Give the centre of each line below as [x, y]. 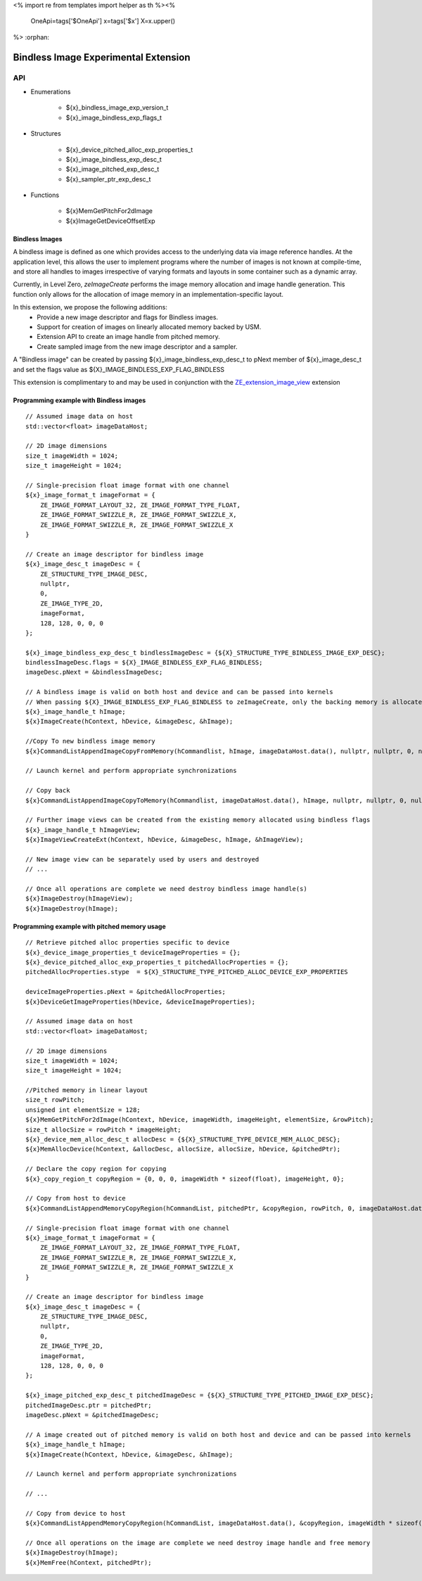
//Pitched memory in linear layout [87, 1090]
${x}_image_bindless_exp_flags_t [114, 117]
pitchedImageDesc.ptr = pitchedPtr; [89, 1405]
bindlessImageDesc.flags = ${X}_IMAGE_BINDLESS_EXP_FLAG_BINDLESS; [144, 663]
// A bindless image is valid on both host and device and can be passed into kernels [179, 692]
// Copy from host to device [76, 1198]
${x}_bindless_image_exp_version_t [117, 108]
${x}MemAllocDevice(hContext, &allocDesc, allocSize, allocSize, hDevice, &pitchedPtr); [183, 1149]
